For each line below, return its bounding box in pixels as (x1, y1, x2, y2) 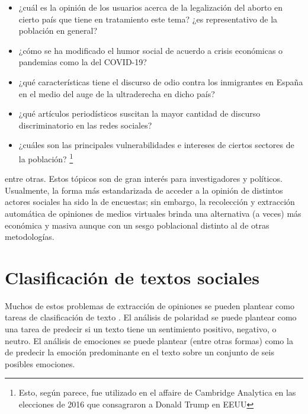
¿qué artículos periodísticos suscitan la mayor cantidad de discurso (18, 107, 261, 120)
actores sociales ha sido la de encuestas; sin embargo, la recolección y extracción (5, 195, 295, 208)
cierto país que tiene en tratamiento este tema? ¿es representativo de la (18, 12, 278, 25)
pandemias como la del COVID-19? (18, 56, 147, 68)
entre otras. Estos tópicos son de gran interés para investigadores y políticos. (5, 172, 283, 185)
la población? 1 (18, 150, 73, 165)
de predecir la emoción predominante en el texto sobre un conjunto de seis (5, 346, 274, 358)
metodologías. (5, 230, 54, 243)
